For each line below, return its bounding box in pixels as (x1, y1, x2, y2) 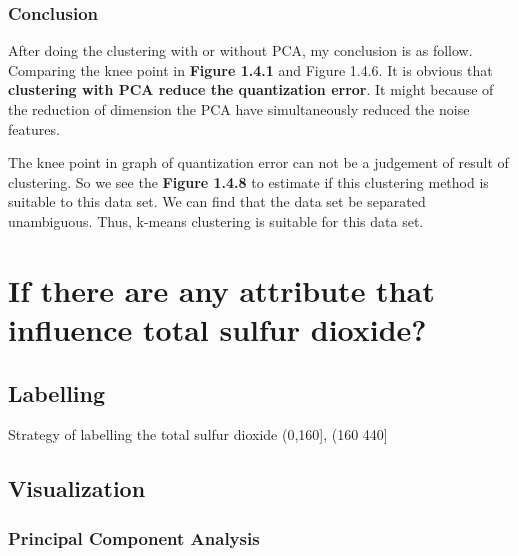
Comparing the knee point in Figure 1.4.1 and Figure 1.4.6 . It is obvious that (8, 59, 493, 80)
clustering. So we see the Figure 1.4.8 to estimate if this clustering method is (8, 171, 489, 192)
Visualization (8, 473, 146, 504)
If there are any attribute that (8, 269, 435, 310)
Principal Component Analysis (8, 525, 260, 550)
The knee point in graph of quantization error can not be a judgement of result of (8, 152, 509, 173)
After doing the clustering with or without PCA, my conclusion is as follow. (8, 40, 473, 61)
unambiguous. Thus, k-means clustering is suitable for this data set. (8, 210, 424, 231)
